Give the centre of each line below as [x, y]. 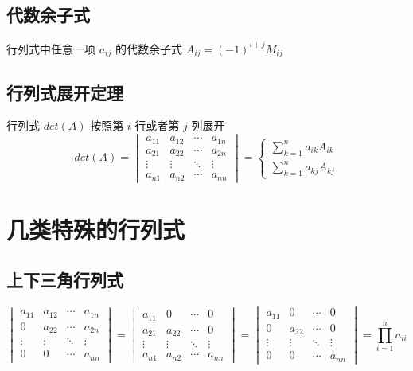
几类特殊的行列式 [96, 229]
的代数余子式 [148, 48]
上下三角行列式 [65, 280]
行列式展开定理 [65, 92]
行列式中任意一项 [51, 48]
